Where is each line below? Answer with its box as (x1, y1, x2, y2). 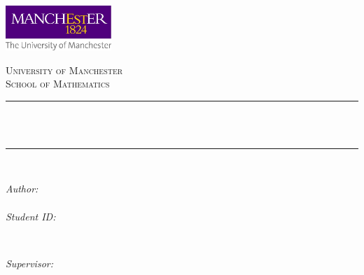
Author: (6, 181, 38, 196)
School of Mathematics (6, 76, 110, 91)
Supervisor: (6, 255, 53, 270)
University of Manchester (6, 62, 123, 77)
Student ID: (6, 209, 56, 223)
